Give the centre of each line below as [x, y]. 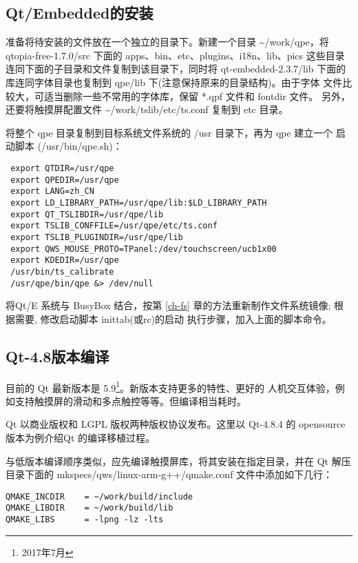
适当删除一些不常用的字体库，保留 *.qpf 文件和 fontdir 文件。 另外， [197, 96]
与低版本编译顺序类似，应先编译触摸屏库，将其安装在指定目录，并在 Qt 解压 [178, 461]
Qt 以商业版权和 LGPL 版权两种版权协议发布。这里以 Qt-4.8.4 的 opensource [176, 424]
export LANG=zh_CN [52, 191]
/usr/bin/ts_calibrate [62, 271]
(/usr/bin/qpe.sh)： [80, 146]
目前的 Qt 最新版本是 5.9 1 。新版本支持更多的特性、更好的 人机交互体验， [170, 386]
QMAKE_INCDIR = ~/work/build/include [99, 496]
